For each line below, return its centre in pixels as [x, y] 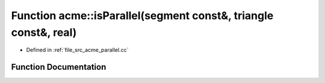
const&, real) [44, 32]
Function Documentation [59, 67]
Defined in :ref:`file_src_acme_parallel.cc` [77, 50]
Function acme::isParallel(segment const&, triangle [142, 16]
